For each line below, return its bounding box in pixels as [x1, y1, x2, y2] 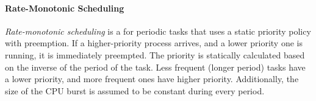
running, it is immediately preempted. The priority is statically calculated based [5, 48, 305, 61]
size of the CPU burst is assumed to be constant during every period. [5, 84, 265, 97]
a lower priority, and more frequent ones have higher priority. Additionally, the [5, 72, 299, 85]
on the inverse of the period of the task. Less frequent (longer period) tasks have [5, 60, 306, 73]
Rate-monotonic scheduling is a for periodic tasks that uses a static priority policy [5, 24, 311, 37]
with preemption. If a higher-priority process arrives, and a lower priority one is [5, 37, 303, 49]
